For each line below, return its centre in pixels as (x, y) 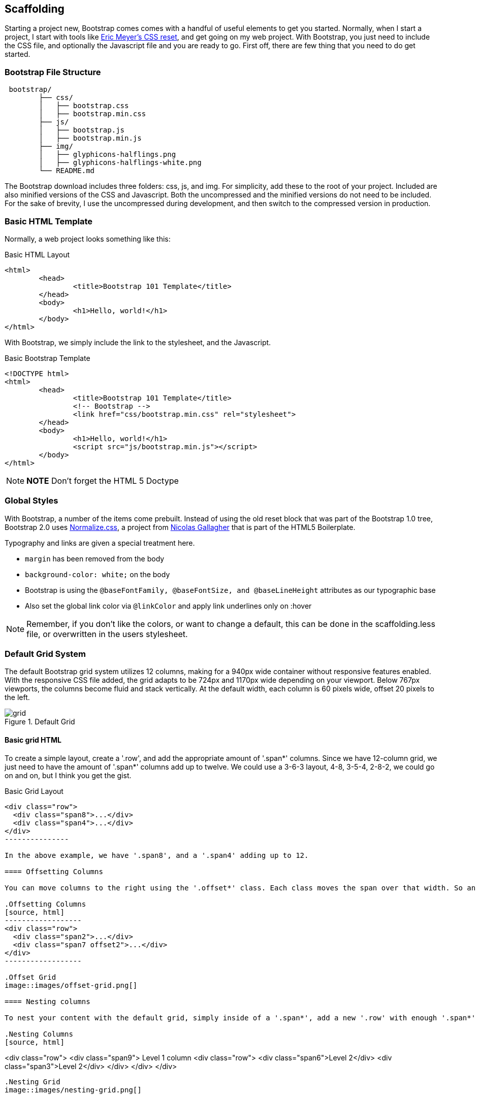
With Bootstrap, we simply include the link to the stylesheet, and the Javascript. (138, 342)
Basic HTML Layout (37, 254)
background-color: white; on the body (98, 574)
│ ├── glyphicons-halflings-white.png (120, 163)
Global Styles (31, 501)
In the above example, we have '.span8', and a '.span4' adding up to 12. (157, 855)
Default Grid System (45, 654)
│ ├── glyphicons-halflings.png (107, 155)
